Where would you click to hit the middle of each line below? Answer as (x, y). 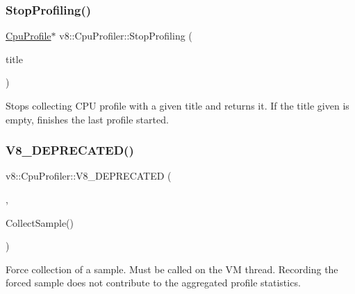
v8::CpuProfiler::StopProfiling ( (126, 36)
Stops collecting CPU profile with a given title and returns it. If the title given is (177, 105)
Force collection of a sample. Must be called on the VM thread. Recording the (172, 269)
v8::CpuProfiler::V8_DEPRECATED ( (89, 176)
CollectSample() (40, 222)
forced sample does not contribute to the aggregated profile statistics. (153, 283)
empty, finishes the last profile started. (87, 119)
